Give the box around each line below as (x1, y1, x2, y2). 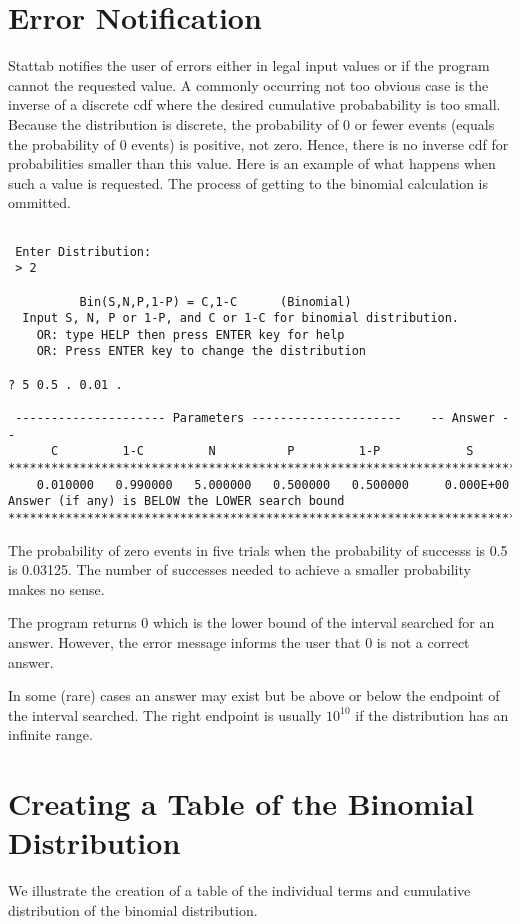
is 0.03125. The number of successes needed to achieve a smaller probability (8, 559, 471, 580)
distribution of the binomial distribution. (8, 899, 258, 920)
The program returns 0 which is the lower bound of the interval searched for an (8, 612, 495, 633)
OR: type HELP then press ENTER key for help (36, 327, 345, 342)
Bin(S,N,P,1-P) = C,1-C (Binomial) (79, 294, 352, 309)
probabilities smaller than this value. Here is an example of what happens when (8, 153, 496, 174)
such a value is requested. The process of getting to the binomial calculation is (8, 172, 489, 193)
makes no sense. (8, 578, 105, 599)
